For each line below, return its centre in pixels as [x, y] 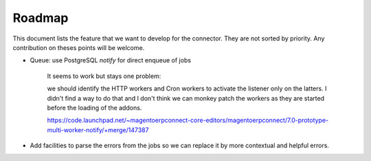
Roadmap [41, 18]
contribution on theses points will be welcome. [79, 47]
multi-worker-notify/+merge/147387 [98, 129]
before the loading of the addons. [94, 108]
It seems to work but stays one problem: [104, 76]
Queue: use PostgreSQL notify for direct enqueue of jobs [111, 60]
